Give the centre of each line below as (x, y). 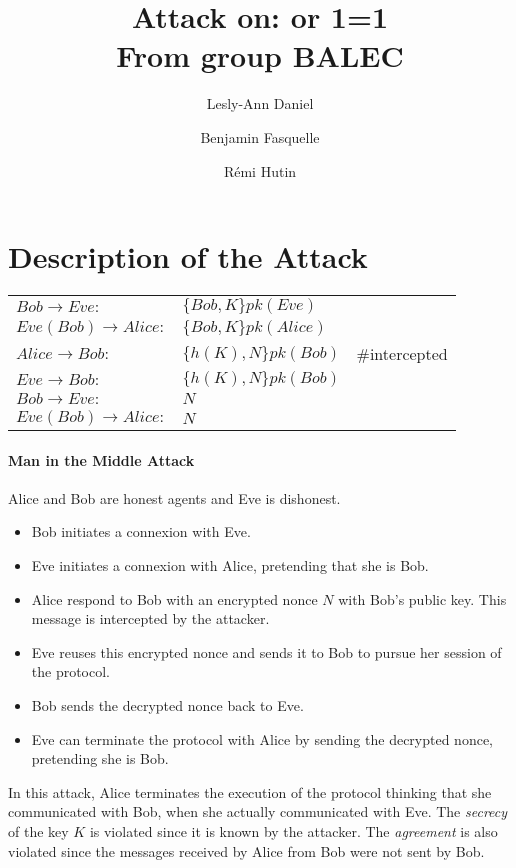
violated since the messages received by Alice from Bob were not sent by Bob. (246, 850)
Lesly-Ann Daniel (260, 103)
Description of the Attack (188, 256)
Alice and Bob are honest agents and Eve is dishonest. (174, 497)
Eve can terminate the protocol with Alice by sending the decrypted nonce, (262, 738)
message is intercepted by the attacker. (150, 618)
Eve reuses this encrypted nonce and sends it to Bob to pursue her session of (266, 651)
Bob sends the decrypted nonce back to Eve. (167, 704)
